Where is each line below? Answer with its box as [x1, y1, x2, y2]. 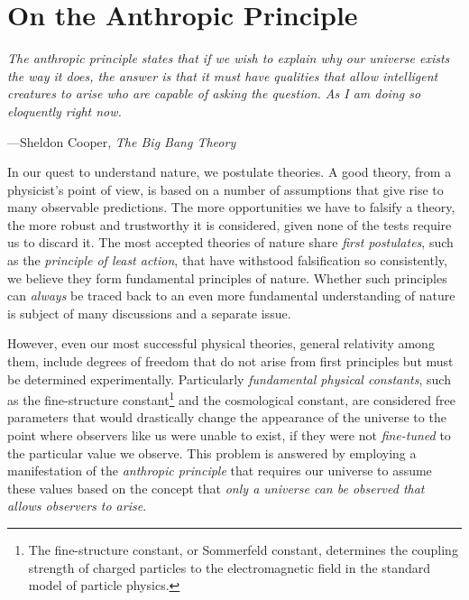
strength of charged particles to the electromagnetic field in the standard [28, 558, 431, 577]
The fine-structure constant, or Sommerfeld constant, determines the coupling [28, 540, 458, 559]
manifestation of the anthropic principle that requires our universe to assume [7, 461, 432, 480]
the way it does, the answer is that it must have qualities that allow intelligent [7, 66, 438, 85]
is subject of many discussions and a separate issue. [7, 303, 291, 322]
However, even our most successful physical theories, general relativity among [7, 334, 435, 353]
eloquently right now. [7, 101, 122, 120]
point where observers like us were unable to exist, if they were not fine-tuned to [7, 426, 451, 445]
